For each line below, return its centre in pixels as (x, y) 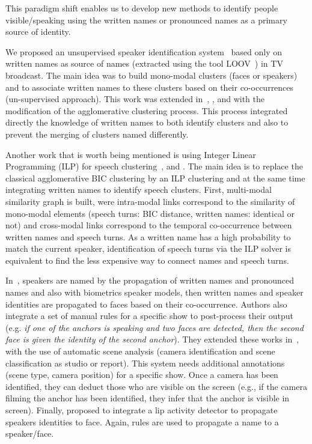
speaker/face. (30, 433)
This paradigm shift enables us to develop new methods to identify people (142, 8)
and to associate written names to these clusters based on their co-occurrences (150, 87)
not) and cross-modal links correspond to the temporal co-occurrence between (149, 225)
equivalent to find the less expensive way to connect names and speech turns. (147, 260)
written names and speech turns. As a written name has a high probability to (148, 236)
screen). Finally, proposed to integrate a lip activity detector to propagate (142, 410)
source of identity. (38, 32)
